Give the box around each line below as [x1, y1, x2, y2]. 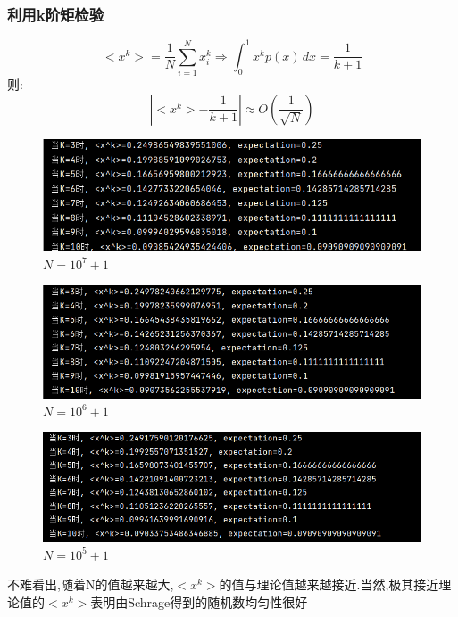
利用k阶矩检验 [7, 3, 104, 25]
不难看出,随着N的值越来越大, [7, 575, 174, 594]
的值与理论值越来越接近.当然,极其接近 [219, 575, 439, 594]
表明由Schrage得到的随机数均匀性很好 [90, 592, 308, 611]
